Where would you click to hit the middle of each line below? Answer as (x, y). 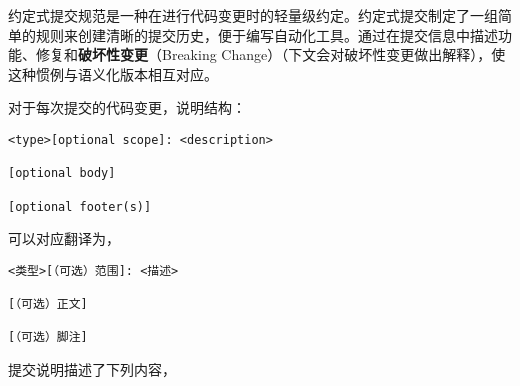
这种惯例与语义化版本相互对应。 (113, 73)
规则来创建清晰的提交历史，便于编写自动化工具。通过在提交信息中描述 (266, 34)
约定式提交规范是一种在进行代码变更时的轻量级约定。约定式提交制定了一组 (253, 15)
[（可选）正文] (48, 304)
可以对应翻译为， (64, 238)
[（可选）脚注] (48, 337)
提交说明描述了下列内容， (92, 369)
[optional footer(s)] (80, 206)
